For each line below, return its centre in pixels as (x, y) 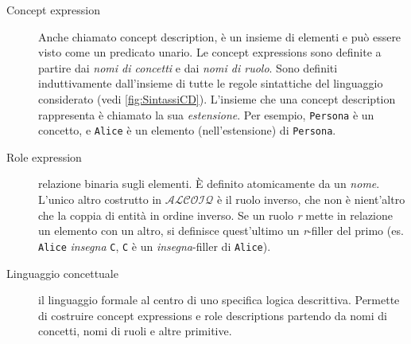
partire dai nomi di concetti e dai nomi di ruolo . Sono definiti (188, 67)
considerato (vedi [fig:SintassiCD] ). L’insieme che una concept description (217, 98)
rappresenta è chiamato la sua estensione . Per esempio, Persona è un (206, 114)
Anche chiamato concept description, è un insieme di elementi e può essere (220, 36)
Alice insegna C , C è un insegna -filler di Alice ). (155, 246)
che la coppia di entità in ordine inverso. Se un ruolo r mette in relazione (215, 215)
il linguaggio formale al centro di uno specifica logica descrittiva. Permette (219, 300)
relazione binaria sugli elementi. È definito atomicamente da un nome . (209, 184)
